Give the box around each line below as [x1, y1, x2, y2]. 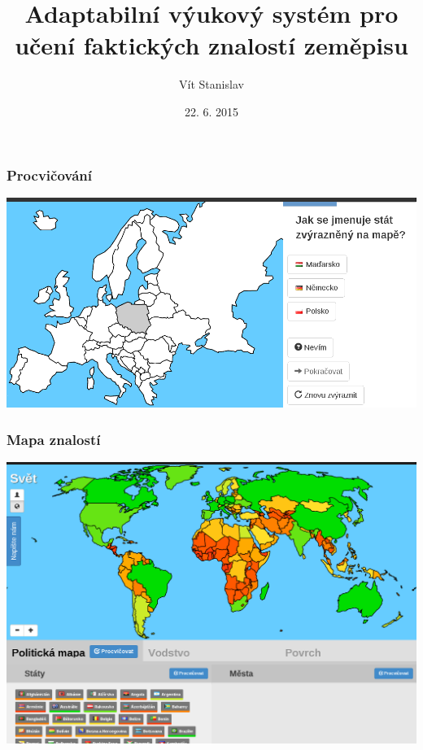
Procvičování [7, 164, 92, 185]
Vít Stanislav [179, 76, 244, 93]
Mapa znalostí [7, 429, 101, 449]
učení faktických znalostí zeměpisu [15, 28, 408, 62]
